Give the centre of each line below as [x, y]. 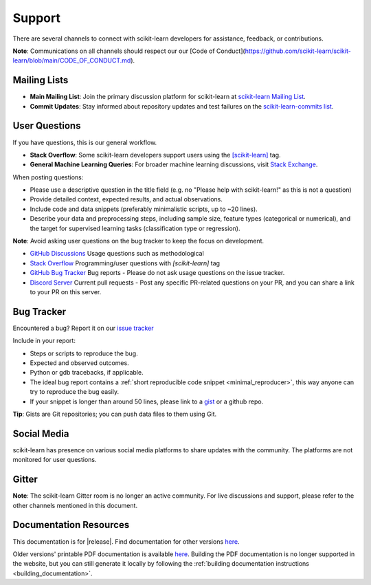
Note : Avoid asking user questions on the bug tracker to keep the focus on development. [138, 241]
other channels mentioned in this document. [75, 505]
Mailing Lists [41, 80]
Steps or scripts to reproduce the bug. [84, 353]
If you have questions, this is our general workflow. [85, 142]
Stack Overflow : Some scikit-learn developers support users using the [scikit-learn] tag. [155, 155]
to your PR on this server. [66, 292]
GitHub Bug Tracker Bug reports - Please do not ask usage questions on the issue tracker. [157, 273]
